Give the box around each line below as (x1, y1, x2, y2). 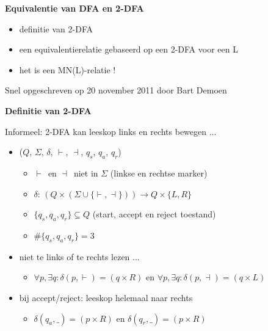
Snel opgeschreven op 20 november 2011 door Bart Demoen (5, 84, 227, 96)
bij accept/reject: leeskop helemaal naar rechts (19, 291, 193, 304)
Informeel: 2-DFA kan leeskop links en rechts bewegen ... (5, 125, 217, 137)
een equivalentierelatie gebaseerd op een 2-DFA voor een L (19, 43, 238, 56)
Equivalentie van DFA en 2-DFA (5, 2, 144, 14)
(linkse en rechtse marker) (110, 166, 208, 179)
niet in (73, 166, 98, 179)
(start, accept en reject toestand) (92, 208, 216, 220)
